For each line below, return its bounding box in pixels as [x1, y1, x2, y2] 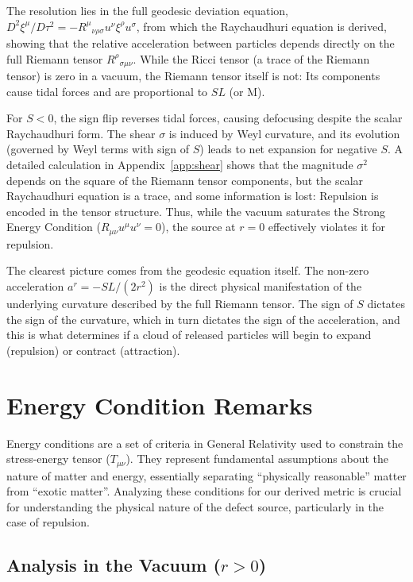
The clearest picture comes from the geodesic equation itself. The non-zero [6, 262, 369, 279]
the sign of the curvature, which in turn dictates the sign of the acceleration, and [6, 310, 400, 327]
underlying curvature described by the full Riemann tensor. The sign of [6, 295, 353, 312]
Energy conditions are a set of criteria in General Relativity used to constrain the [6, 434, 403, 451]
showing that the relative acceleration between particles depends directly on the [6, 35, 395, 52]
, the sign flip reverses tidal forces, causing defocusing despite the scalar [53, 110, 403, 126]
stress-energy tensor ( [6, 450, 110, 467]
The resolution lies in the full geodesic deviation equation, [6, 2, 288, 18]
